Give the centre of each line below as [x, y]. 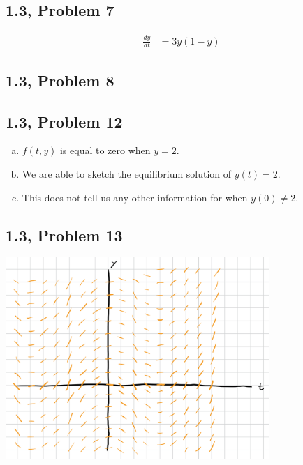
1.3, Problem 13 [64, 235]
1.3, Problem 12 [64, 121]
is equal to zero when [105, 150]
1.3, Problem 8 [60, 80]
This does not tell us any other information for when [135, 197]
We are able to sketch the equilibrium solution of [127, 173]
